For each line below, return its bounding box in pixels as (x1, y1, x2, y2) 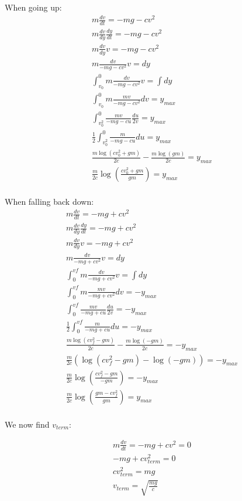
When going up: (5, 1, 62, 13)
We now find (5, 418, 50, 430)
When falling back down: (5, 195, 94, 207)
